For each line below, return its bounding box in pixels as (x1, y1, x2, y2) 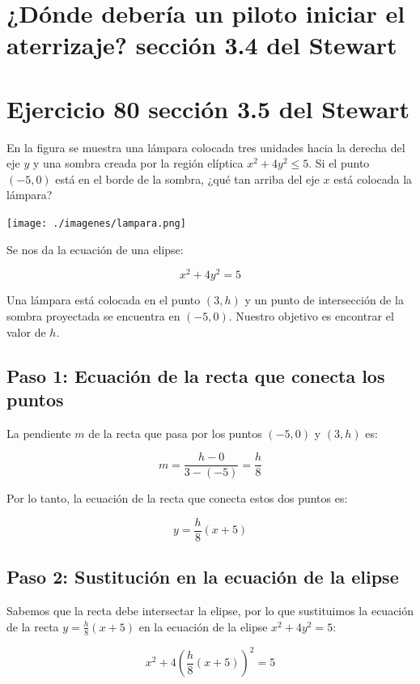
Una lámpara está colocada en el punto (6, 291, 201, 308)
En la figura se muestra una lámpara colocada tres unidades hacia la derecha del (6, 138, 405, 155)
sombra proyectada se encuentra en (6, 307, 180, 324)
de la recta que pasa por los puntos (88, 424, 262, 441)
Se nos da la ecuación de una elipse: (6, 240, 184, 257)
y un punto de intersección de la (244, 291, 404, 308)
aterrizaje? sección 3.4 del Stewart (6, 28, 397, 62)
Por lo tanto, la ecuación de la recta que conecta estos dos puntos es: (6, 490, 348, 507)
